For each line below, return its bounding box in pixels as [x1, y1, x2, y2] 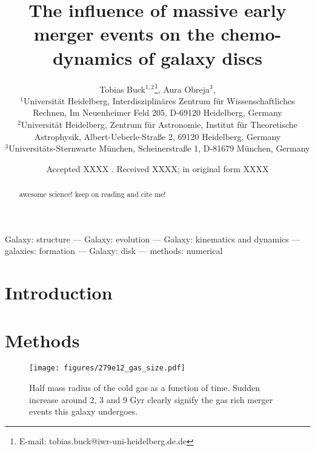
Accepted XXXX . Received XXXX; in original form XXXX [46, 162, 269, 175]
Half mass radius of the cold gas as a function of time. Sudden [29, 381, 260, 394]
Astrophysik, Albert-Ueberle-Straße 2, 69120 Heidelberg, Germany [34, 130, 281, 142]
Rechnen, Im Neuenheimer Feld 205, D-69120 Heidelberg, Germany [33, 106, 282, 119]
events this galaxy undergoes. [29, 405, 138, 418]
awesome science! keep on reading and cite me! [19, 189, 166, 199]
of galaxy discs [138, 45, 263, 70]
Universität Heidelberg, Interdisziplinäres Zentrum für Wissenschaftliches [24, 94, 295, 107]
